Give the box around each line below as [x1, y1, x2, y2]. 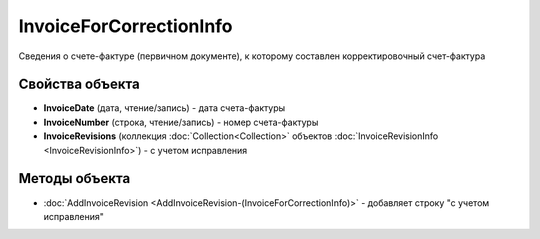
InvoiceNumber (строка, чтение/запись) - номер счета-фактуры [43, 116, 319, 128]
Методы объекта [18, 170, 131, 187]
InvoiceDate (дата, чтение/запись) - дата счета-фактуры [43, 102, 286, 114]
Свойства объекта [18, 76, 140, 93]
